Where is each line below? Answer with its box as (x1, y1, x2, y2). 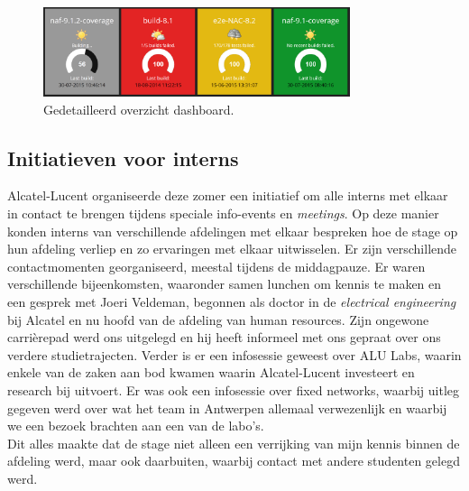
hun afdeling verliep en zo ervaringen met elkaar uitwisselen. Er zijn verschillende (7, 239, 457, 258)
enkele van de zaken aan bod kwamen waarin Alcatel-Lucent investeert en (7, 363, 415, 382)
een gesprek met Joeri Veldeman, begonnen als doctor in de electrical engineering (7, 292, 456, 310)
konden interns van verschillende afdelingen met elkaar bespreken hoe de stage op (7, 221, 458, 240)
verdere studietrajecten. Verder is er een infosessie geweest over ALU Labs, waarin (7, 345, 462, 364)
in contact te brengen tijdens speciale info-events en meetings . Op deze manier (7, 203, 439, 222)
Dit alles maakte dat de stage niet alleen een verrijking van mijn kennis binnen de (7, 433, 460, 452)
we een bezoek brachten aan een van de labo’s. (7, 416, 264, 435)
